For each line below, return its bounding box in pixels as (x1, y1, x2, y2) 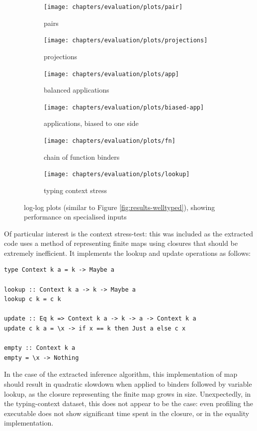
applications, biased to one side (44, 118, 139, 128)
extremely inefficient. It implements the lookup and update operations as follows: (4, 247, 251, 258)
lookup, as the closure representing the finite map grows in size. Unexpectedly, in (4, 388, 251, 399)
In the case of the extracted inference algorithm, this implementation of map (4, 369, 238, 379)
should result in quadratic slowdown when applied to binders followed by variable (4, 379, 252, 389)
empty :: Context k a (4, 344, 76, 352)
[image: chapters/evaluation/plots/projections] (44, 37, 208, 44)
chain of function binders (44, 151, 120, 162)
